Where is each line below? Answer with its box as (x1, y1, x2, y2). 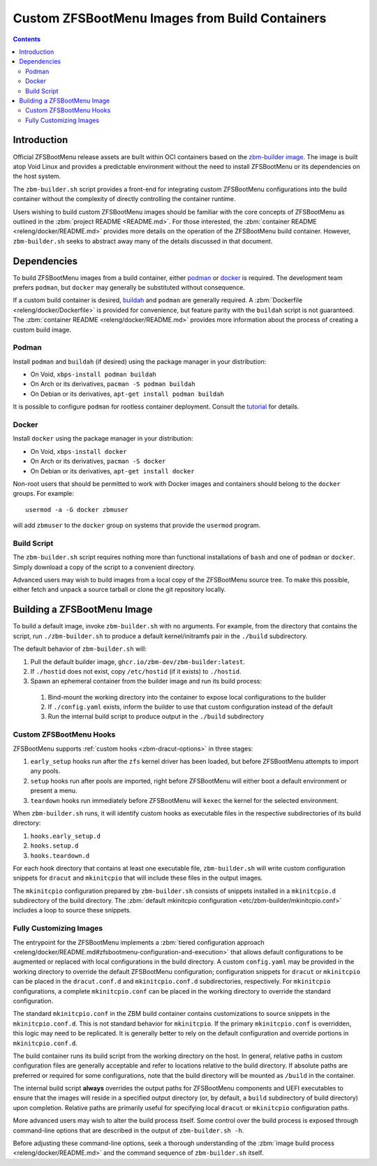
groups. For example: (13, 489, 75, 498)
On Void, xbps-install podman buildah (30, 370, 156, 378)
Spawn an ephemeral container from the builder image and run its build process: (30, 677, 262, 686)
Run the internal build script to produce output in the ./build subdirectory (47, 712, 265, 721)
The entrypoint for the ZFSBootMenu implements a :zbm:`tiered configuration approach (13, 938, 265, 946)
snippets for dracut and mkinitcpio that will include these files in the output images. (13, 873, 263, 883)
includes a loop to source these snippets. (13, 906, 132, 915)
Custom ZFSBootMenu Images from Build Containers (13, 10, 327, 26)
